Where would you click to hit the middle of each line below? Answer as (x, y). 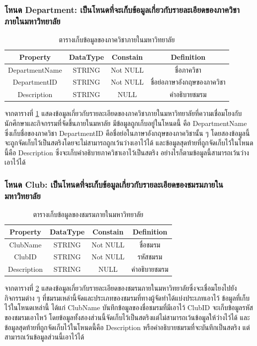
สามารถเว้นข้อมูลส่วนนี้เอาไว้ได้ (44, 337)
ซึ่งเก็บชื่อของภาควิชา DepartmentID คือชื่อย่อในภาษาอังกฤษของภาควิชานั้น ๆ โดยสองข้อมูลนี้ (127, 133)
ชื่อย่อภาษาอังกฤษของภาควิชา (188, 82)
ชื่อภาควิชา (188, 69)
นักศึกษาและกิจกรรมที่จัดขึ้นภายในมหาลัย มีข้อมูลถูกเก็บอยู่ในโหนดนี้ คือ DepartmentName (126, 123)
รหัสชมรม (150, 257)
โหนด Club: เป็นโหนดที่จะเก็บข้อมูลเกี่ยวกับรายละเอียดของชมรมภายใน (114, 184)
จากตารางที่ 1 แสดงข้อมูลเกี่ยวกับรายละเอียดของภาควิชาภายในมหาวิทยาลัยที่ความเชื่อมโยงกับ (123, 113)
